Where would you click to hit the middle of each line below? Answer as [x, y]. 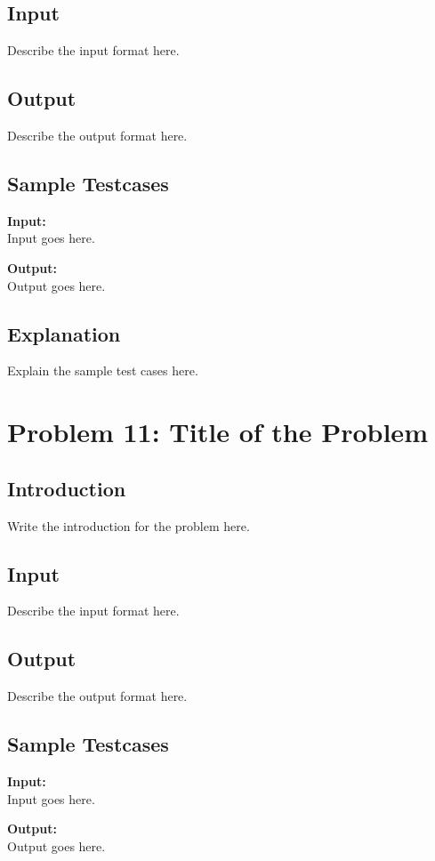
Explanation [64, 333]
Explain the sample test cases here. [103, 370]
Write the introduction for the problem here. [129, 525]
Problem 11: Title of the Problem [217, 432]
